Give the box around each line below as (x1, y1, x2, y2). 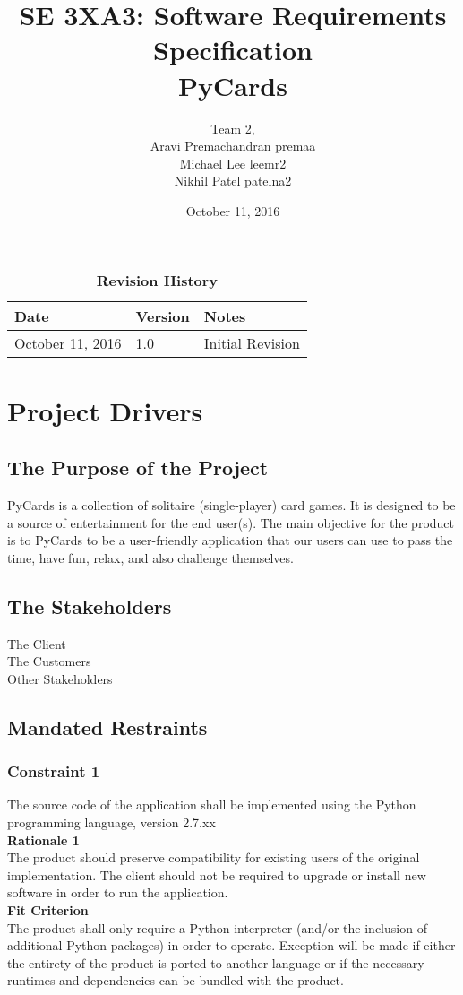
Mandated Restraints (7, 713, 208, 740)
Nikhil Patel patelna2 (174, 171, 292, 190)
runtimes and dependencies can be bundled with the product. (7, 971, 344, 990)
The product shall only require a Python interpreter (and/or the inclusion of (7, 918, 427, 937)
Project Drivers (7, 392, 203, 428)
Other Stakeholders (7, 669, 113, 688)
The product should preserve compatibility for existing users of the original (7, 848, 420, 867)
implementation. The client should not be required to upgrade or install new (7, 865, 426, 884)
